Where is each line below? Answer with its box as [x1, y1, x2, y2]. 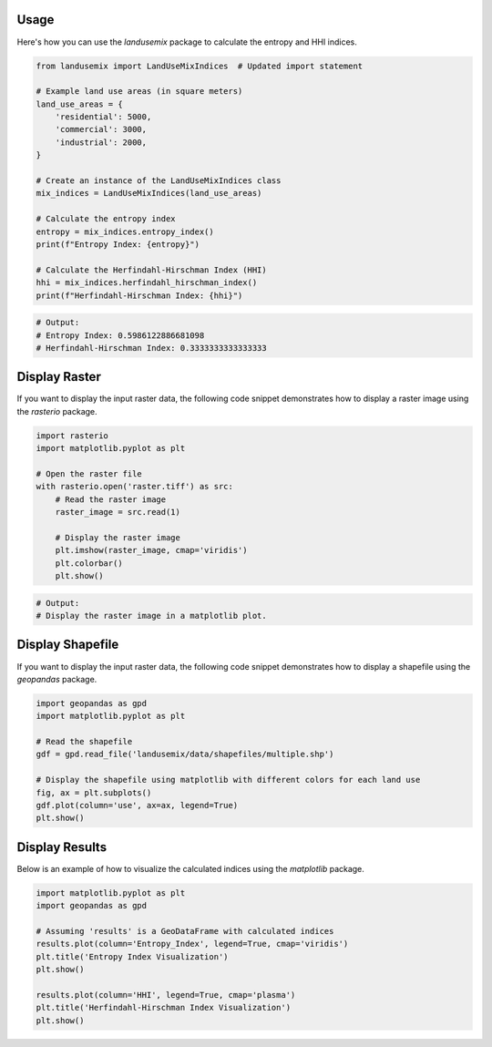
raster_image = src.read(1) [55, 507, 181, 518]
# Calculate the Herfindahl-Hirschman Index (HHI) [36, 264, 268, 275]
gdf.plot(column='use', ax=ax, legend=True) [36, 800, 239, 811]
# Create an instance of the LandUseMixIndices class [36, 176, 282, 186]
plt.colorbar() [55, 558, 123, 569]
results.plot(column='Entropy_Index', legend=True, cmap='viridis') [36, 939, 349, 949]
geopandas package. [16, 673, 97, 684]
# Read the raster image [55, 494, 167, 505]
